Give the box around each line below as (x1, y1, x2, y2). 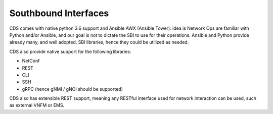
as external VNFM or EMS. (9, 102, 65, 108)
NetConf (22, 58, 40, 64)
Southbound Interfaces (9, 8, 109, 19)
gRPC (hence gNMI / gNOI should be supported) (22, 86, 123, 92)
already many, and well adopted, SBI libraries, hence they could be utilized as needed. (9, 39, 189, 45)
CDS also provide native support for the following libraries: (9, 48, 131, 54)
